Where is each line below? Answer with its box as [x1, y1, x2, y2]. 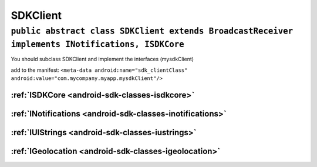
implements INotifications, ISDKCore [11, 39, 184, 49]
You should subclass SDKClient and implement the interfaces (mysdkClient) [11, 56, 194, 63]
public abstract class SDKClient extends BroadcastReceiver [11, 26, 294, 36]
